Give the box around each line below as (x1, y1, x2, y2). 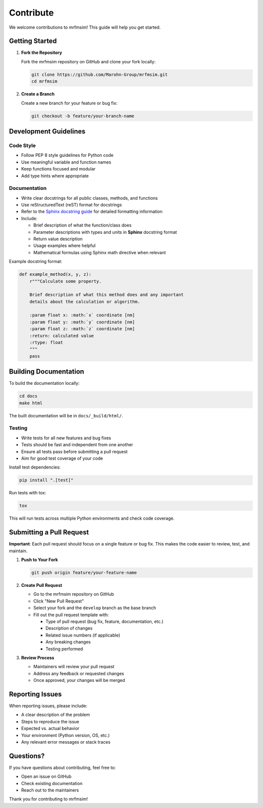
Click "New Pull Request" (33, 598, 84, 604)
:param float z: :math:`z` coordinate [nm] (29, 326, 135, 332)
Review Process (21, 655, 55, 660)
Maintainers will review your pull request (33, 664, 114, 670)
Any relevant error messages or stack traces (21, 739, 111, 745)
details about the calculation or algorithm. (29, 299, 140, 304)
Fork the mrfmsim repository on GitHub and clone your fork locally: (21, 58, 156, 64)
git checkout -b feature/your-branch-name (31, 113, 134, 119)
